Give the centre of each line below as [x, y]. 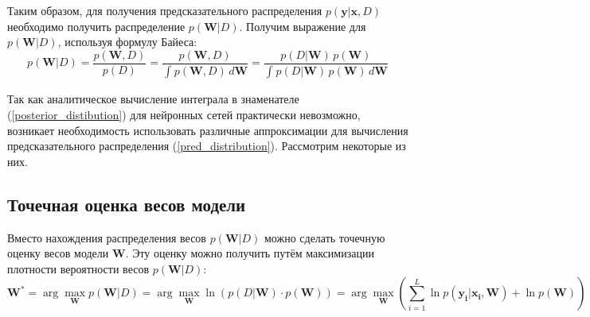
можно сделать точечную [324, 237]
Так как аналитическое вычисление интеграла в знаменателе [153, 99]
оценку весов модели [58, 253]
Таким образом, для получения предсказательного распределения [165, 10]
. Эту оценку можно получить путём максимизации [250, 253]
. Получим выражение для [303, 26]
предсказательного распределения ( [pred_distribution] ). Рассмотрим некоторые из [207, 146]
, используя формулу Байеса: [127, 42]
